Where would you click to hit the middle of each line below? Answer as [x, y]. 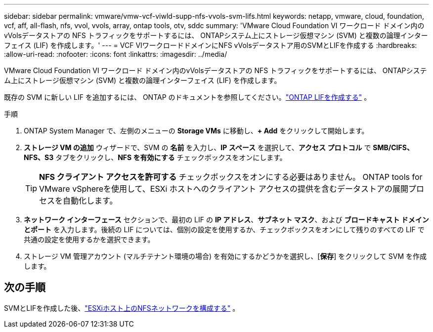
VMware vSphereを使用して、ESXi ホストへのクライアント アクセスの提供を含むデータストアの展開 [224, 189]
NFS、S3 [39, 157]
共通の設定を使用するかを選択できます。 [89, 239]
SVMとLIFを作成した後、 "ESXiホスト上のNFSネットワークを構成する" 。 [122, 308]
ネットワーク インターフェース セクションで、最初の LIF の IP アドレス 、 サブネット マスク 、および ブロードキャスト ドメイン [226, 220]
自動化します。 [90, 201]
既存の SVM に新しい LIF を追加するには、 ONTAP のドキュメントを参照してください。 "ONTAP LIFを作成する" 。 [188, 97]
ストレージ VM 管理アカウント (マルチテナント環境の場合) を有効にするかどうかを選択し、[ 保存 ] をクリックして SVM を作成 [225, 256]
